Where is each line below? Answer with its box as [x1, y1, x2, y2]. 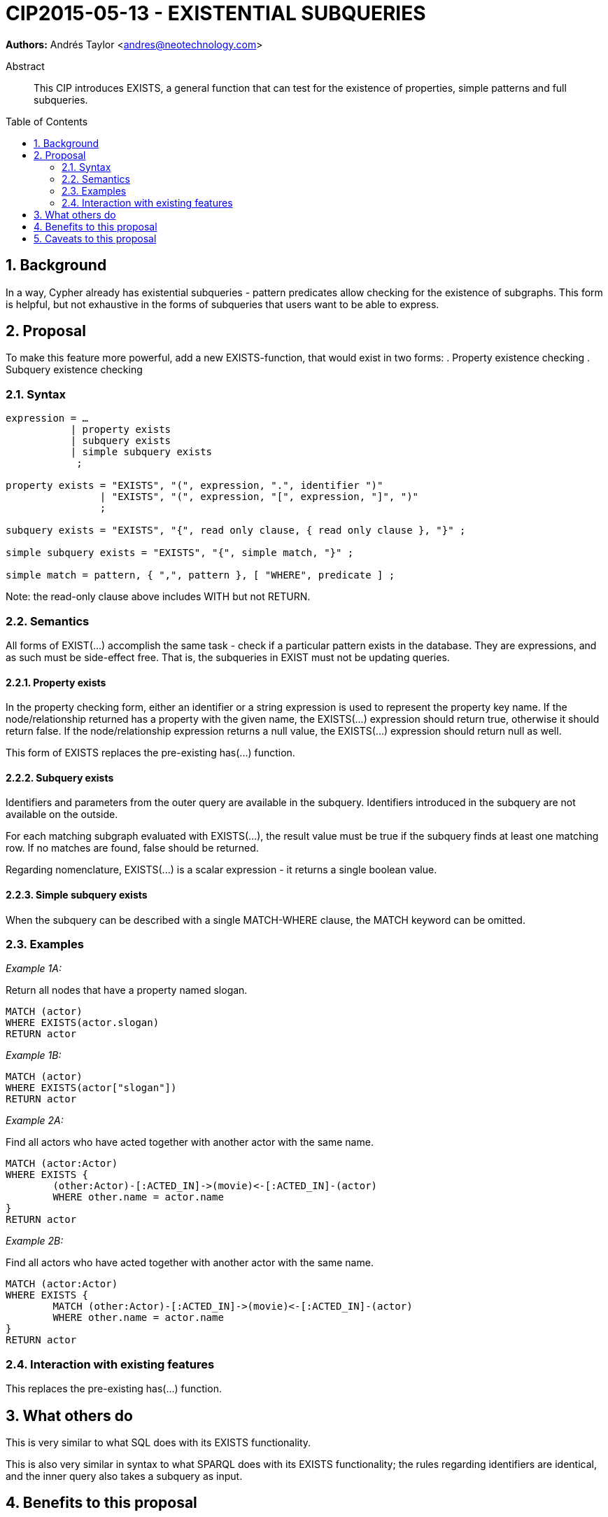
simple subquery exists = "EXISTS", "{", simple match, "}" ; [6, 547, 354, 559]
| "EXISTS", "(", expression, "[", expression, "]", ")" [99, 491, 419, 503]
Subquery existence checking [6, 363, 143, 376]
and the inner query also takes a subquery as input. [6, 1469, 243, 1482]
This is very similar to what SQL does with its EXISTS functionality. [6, 1436, 311, 1448]
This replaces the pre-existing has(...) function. [6, 1383, 222, 1395]
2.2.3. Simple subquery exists [6, 888, 148, 901]
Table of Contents [6, 115, 88, 127]
